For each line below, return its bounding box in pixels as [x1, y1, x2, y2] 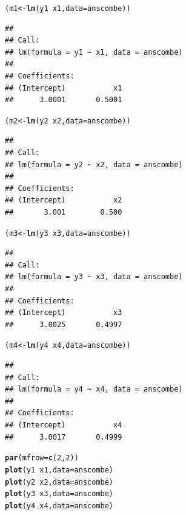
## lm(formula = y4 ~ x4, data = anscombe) [5, 385, 183, 394]
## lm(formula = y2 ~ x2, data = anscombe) [5, 160, 183, 169]
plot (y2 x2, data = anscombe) [5, 477, 114, 486]
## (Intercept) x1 [5, 83, 122, 92]
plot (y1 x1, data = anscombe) [5, 465, 114, 474]
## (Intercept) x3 [5, 308, 122, 317]
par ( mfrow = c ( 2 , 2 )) [5, 454, 79, 463]
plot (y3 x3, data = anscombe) [5, 489, 114, 499]
